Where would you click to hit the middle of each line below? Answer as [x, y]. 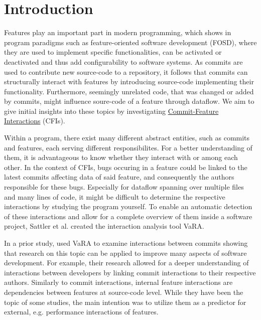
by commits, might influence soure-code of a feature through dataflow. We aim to [129, 101]
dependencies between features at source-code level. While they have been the [124, 292]
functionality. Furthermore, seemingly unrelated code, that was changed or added [129, 91]
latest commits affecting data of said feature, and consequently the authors [119, 177]
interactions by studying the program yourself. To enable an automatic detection [128, 206]
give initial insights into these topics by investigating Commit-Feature [111, 111]
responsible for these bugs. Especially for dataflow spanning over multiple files [124, 187]
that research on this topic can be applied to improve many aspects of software [125, 253]
